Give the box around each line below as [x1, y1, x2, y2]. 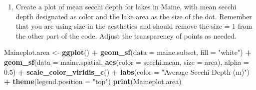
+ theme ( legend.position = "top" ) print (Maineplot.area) [4, 76, 182, 87]
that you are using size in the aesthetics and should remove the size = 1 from [15, 21, 253, 31]
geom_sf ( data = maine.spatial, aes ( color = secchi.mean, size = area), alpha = [4, 56, 249, 67]
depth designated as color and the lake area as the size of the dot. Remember [15, 11, 252, 21]
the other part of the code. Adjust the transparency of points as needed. [15, 30, 237, 41]
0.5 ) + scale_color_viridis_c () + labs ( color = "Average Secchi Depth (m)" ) [4, 66, 250, 77]
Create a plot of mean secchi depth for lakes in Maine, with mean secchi [15, 1, 237, 11]
